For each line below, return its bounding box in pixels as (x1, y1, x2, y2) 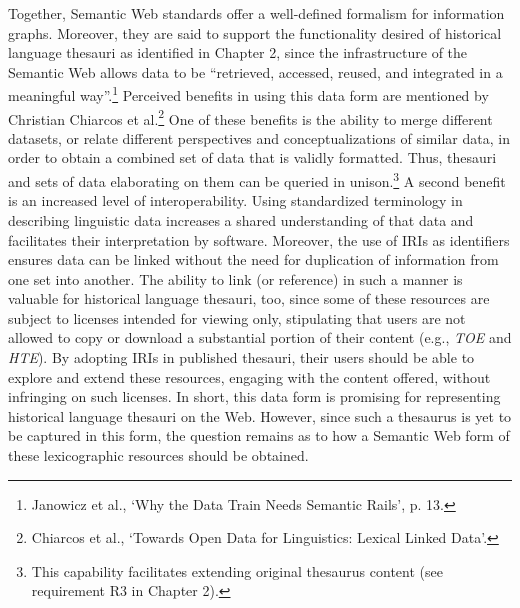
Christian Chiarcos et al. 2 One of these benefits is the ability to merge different (8, 105, 493, 129)
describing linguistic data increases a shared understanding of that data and (8, 209, 474, 230)
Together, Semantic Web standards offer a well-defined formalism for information (8, 3, 505, 23)
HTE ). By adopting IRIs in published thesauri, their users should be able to (8, 347, 475, 368)
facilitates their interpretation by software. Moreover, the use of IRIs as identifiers (8, 229, 510, 250)
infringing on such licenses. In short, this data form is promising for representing (8, 386, 501, 407)
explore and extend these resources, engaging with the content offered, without (8, 366, 491, 387)
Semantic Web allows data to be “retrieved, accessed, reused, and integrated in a (8, 61, 503, 82)
